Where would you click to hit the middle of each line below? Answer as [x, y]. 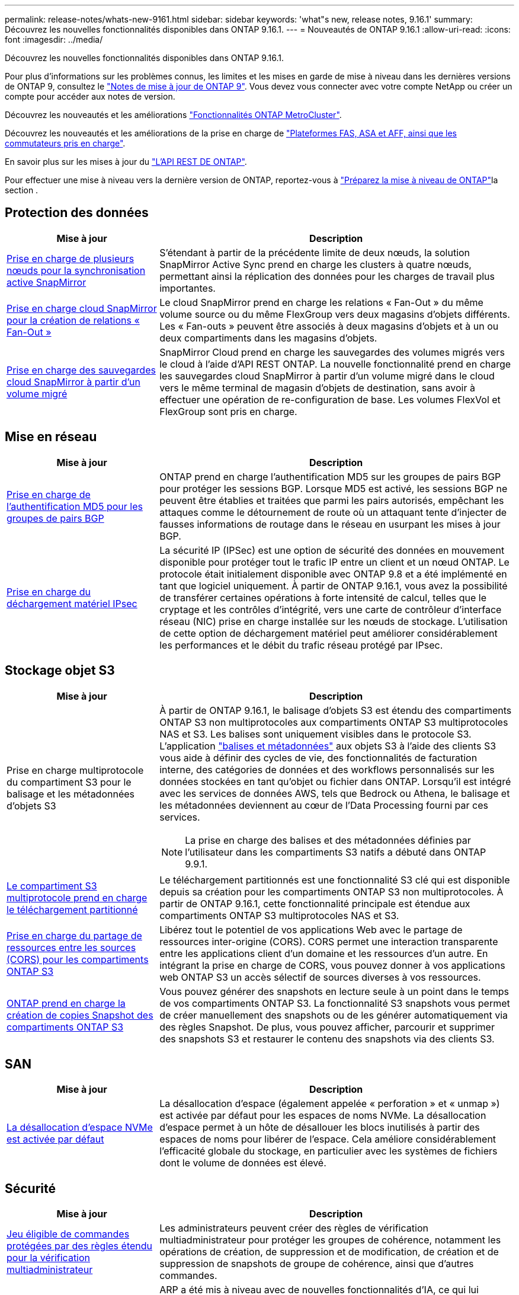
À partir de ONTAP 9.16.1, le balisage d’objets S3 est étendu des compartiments [336, 710]
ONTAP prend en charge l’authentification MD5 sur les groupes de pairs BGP [330, 476]
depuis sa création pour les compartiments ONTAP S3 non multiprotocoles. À [331, 891]
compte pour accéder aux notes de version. [90, 96]
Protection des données [77, 213]
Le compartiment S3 [52, 886]
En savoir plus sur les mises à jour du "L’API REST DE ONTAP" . [126, 162]
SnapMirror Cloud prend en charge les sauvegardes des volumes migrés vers [332, 352]
